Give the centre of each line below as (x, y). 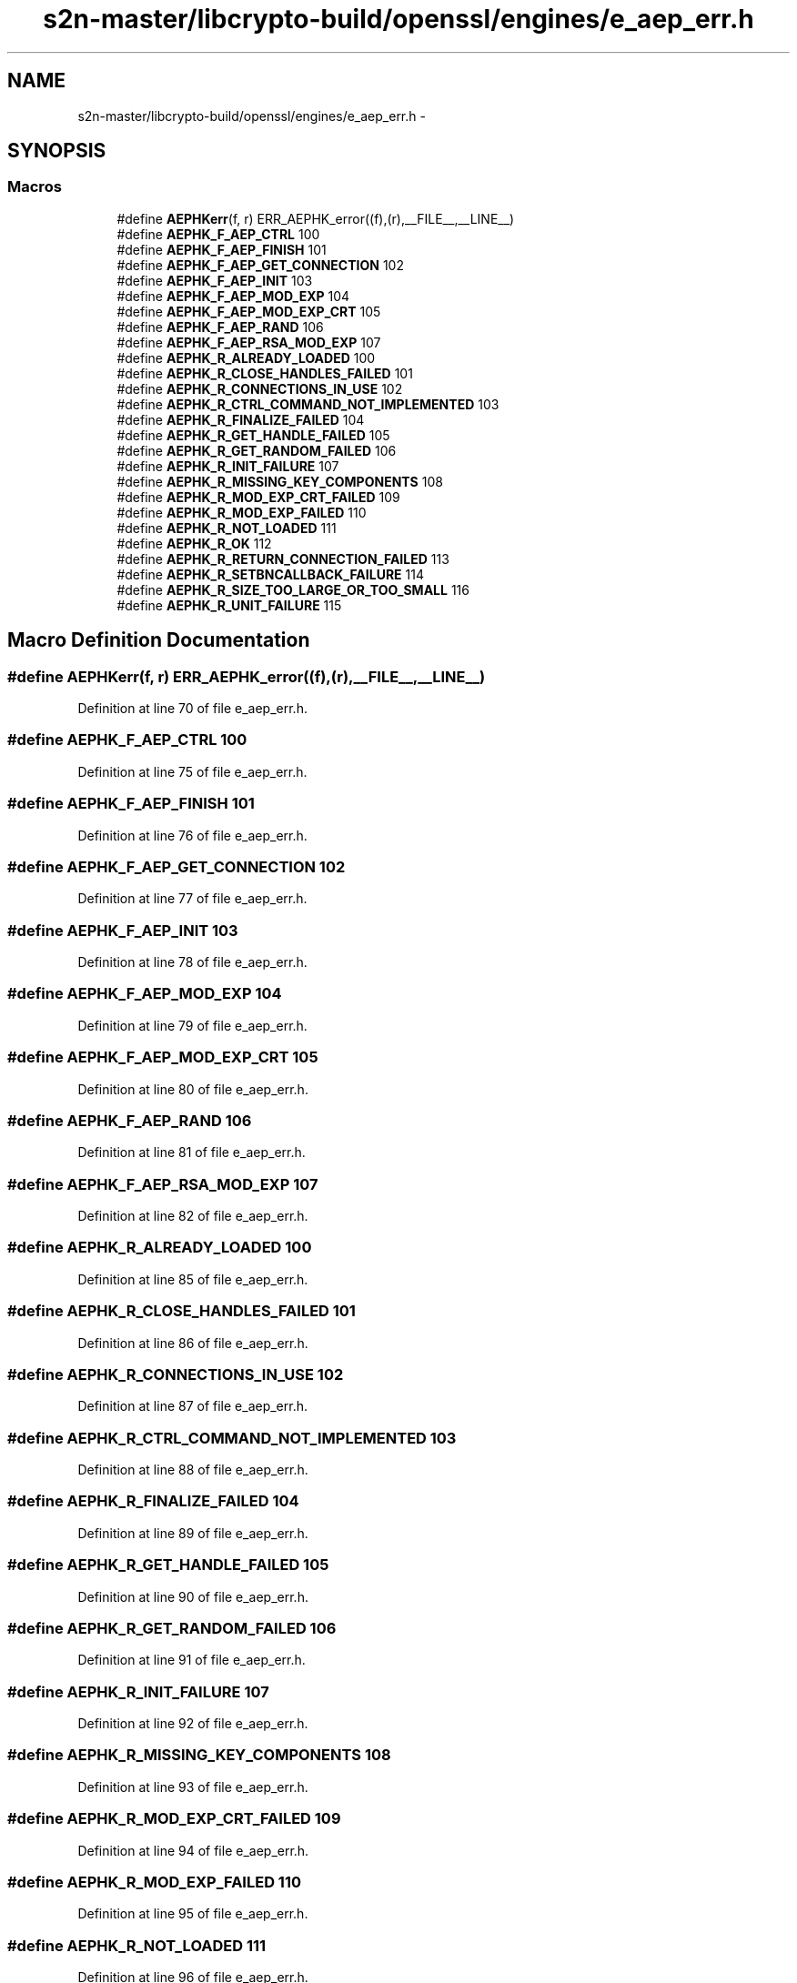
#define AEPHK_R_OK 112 (194, 543)
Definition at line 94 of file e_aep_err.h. (193, 1850)
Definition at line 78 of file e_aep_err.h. (192, 962)
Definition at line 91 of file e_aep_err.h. (192, 1660)
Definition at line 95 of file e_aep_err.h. (193, 1914)
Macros (35, 187)
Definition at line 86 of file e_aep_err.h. (193, 1343)
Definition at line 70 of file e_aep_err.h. (192, 709)
